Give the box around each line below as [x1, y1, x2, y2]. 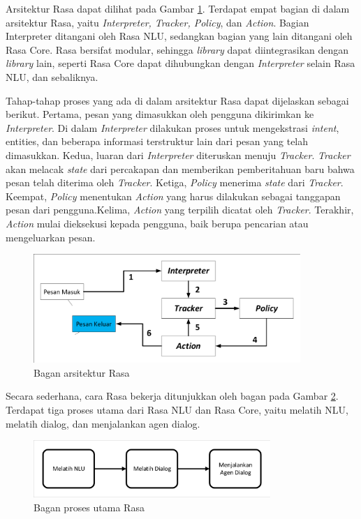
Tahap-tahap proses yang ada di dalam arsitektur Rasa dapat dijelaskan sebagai [6, 93, 349, 107]
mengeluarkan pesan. [6, 230, 96, 244]
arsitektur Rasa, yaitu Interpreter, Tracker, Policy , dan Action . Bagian [6, 15, 309, 29]
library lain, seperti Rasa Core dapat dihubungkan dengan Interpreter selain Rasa [6, 56, 355, 70]
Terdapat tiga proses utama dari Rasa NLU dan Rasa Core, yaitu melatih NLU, [6, 403, 348, 416]
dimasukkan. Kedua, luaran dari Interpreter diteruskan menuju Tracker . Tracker [6, 147, 351, 162]
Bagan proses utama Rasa [34, 499, 145, 514]
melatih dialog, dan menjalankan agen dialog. [6, 416, 200, 430]
